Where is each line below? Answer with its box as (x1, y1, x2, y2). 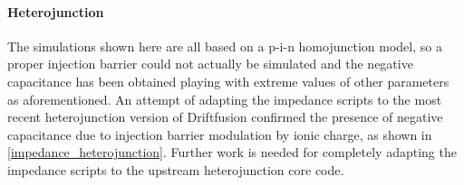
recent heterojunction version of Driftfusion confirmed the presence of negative (7, 107, 443, 126)
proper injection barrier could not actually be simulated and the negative (7, 54, 413, 73)
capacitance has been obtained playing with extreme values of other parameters (7, 71, 449, 90)
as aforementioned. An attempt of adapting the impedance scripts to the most (7, 89, 442, 108)
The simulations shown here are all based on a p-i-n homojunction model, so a (7, 36, 442, 55)
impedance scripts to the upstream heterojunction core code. (7, 160, 344, 179)
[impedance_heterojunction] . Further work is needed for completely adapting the (7, 143, 457, 162)
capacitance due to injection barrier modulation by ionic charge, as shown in (7, 125, 432, 143)
